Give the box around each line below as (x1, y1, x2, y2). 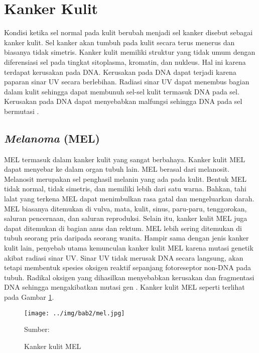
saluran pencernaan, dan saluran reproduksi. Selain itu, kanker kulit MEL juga (4, 213, 247, 223)
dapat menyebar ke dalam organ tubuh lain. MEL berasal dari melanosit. (4, 164, 230, 174)
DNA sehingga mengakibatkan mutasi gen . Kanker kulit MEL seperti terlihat (4, 282, 245, 292)
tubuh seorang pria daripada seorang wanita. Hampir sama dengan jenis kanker (4, 232, 249, 243)
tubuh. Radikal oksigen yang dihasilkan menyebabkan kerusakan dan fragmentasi (4, 272, 254, 282)
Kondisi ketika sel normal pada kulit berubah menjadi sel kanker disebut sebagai (4, 27, 253, 38)
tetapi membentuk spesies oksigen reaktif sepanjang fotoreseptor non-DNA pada (4, 262, 251, 273)
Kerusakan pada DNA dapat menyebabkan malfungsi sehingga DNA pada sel (4, 96, 242, 106)
